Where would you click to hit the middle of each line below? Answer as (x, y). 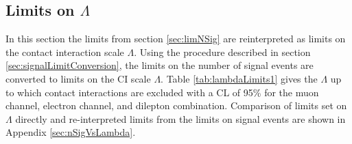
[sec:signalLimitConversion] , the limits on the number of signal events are (160, 65)
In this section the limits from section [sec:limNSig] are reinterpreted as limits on (176, 39)
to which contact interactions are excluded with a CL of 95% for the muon (162, 92)
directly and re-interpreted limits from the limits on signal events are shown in (180, 118)
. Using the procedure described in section (222, 52)
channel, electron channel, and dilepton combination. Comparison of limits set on (176, 105)
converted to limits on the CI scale (78, 78)
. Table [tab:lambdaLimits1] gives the (239, 78)
